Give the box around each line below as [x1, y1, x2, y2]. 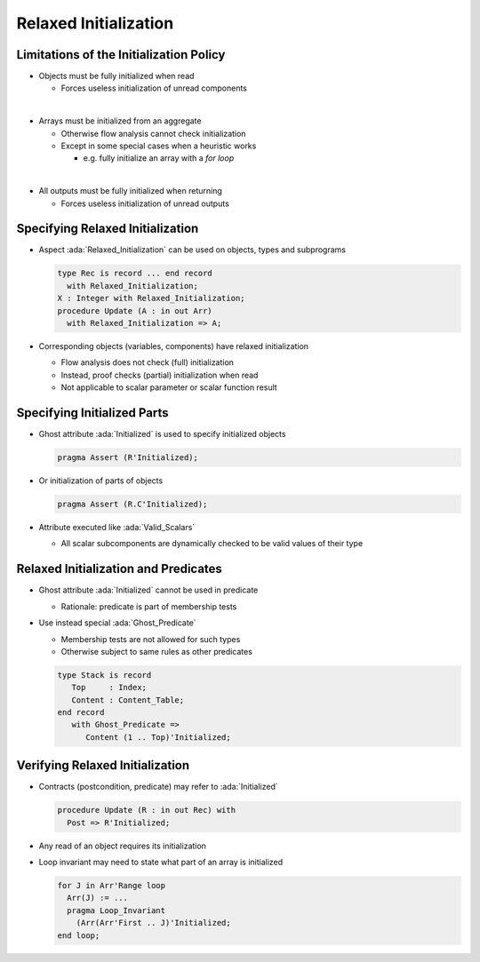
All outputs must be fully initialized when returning [38, 186, 222, 196]
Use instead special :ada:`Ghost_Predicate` [38, 617, 196, 628]
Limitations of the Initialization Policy [16, 47, 226, 62]
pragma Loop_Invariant [67, 905, 166, 915]
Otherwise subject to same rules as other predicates [60, 646, 253, 656]
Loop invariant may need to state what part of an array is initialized [38, 857, 284, 868]
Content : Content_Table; [71, 695, 185, 705]
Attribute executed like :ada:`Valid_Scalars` [38, 522, 196, 533]
